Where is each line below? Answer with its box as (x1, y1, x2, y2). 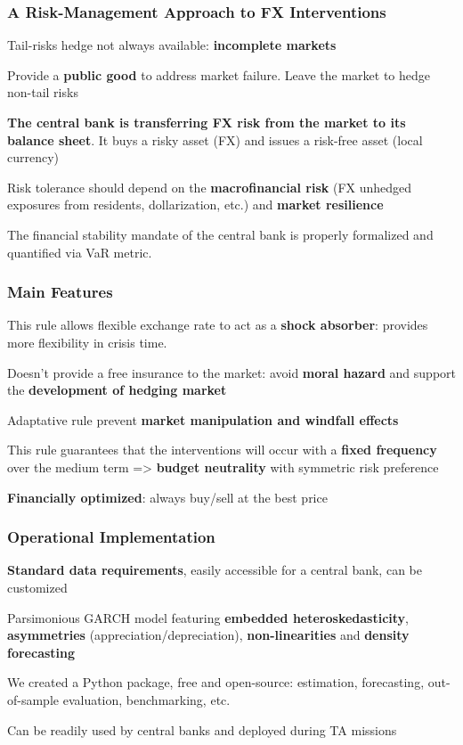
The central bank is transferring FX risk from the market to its (7, 113, 406, 131)
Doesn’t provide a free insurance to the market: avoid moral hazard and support (7, 363, 457, 381)
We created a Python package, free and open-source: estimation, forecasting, (7, 673, 425, 692)
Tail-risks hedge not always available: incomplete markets (7, 36, 337, 54)
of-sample (7, 690, 60, 708)
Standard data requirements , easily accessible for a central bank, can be (7, 561, 422, 579)
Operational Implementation (7, 526, 215, 548)
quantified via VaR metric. (7, 242, 152, 261)
